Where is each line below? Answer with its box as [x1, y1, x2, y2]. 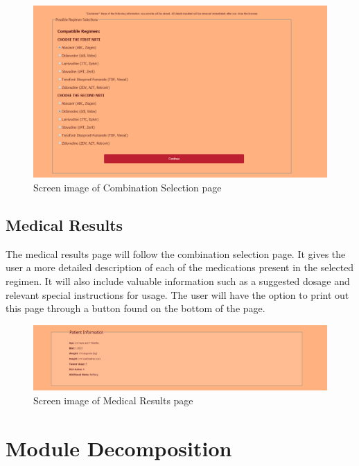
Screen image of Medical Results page [33, 392, 193, 407]
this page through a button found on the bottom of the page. [6, 301, 265, 316]
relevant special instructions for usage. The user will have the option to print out [6, 287, 349, 302]
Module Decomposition [6, 433, 232, 462]
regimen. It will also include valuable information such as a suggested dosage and [6, 274, 350, 288]
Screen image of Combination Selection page [33, 180, 222, 195]
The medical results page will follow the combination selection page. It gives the [6, 246, 346, 261]
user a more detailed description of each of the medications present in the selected [6, 260, 354, 275]
